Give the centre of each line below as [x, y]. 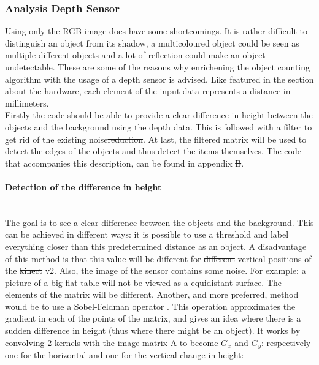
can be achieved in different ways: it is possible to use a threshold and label [147, 234]
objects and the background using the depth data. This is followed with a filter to [159, 126]
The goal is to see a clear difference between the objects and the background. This [159, 222]
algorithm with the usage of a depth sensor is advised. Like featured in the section [159, 79]
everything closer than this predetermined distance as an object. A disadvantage [156, 246]
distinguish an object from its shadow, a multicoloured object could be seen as [152, 43]
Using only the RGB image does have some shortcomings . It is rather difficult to [156, 31]
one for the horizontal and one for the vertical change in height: [125, 355]
